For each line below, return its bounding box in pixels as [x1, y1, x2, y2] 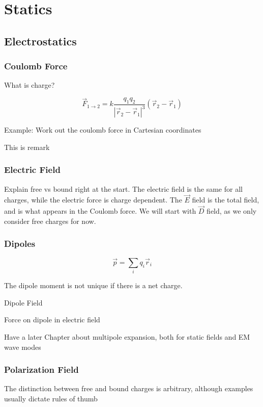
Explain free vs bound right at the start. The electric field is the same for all [4, 183, 243, 194]
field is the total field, [192, 194, 259, 205]
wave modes [4, 341, 41, 352]
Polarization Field [4, 363, 79, 376]
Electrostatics [4, 33, 77, 48]
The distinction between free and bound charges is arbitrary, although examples [4, 383, 253, 394]
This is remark [4, 141, 50, 152]
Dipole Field [4, 297, 43, 308]
